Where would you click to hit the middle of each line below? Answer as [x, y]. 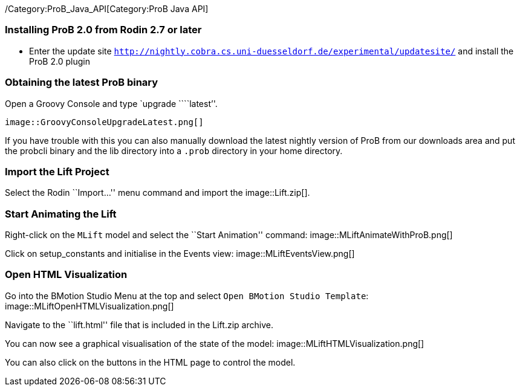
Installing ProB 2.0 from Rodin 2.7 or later [103, 30]
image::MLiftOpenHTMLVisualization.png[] [89, 306]
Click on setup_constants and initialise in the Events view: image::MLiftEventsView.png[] [180, 254]
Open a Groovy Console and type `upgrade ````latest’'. [111, 103]
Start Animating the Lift [61, 214]
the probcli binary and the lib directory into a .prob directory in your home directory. [174, 150]
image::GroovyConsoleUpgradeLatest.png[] [104, 122]
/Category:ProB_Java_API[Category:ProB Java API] [107, 9]
